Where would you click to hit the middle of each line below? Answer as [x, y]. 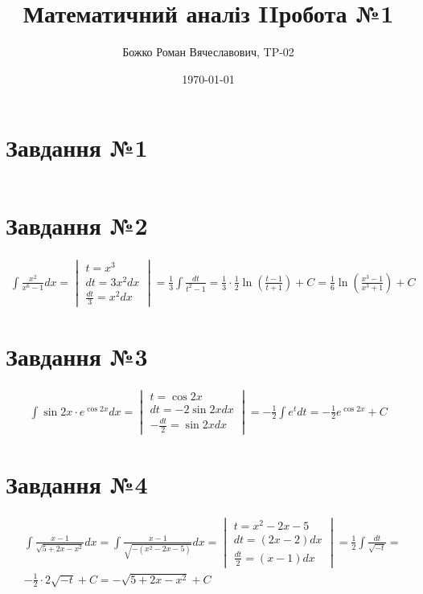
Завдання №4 [77, 484]
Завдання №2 [77, 225]
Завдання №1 [77, 147]
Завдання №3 [77, 356]
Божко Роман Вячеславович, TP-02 [208, 52]
